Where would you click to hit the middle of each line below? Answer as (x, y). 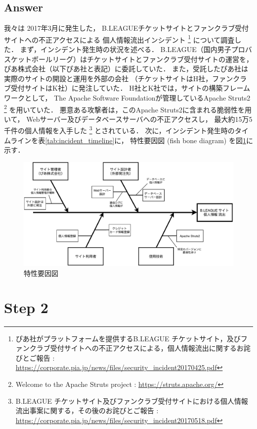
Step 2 (26, 307)
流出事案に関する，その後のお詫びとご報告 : (87, 410)
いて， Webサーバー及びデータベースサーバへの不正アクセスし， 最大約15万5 (128, 119)
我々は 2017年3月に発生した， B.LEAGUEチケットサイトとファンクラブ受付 (127, 28)
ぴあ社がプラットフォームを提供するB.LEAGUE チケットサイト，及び (128, 338)
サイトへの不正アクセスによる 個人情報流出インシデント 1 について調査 (119, 39)
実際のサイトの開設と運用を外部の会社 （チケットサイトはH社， (108, 78)
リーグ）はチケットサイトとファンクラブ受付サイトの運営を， (152, 59)
